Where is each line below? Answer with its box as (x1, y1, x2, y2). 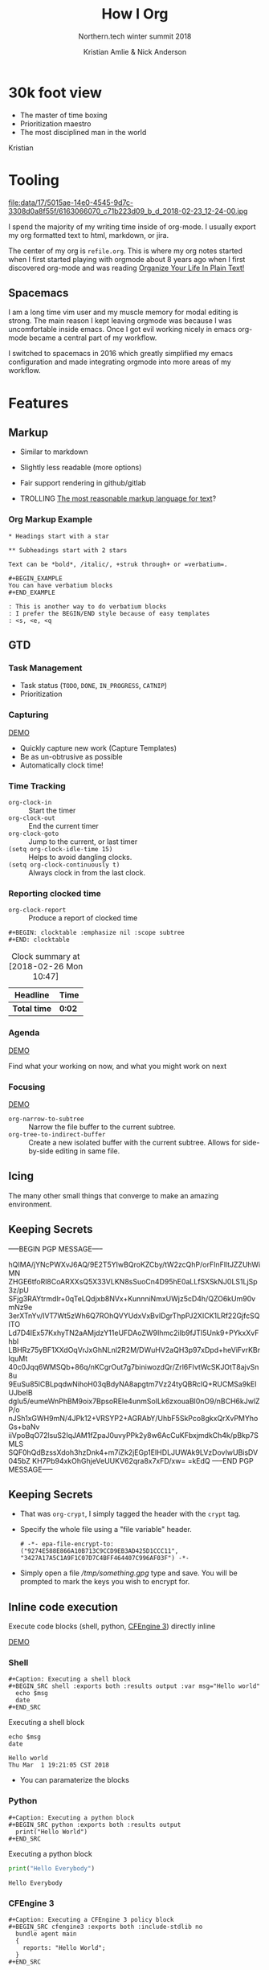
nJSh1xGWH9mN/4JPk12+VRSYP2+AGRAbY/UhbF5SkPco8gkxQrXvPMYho (8, 1413, 259, 1423)
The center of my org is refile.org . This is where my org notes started (8, 246, 243, 256)
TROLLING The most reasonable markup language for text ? (19, 494, 217, 503)
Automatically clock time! (19, 760, 104, 770)
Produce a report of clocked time (28, 913, 138, 923)
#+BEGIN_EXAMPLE (8, 574, 63, 583)
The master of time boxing (19, 110, 108, 120)
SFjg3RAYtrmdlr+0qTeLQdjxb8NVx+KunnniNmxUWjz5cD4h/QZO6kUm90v (8, 1293, 256, 1303)
